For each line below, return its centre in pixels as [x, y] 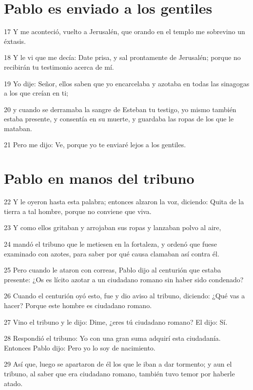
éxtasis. [15, 41]
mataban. [18, 128]
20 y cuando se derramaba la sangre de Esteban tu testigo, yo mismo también [120, 109]
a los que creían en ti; [36, 93]
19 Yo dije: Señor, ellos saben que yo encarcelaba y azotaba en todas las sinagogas [127, 83]
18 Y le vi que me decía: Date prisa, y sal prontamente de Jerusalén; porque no [122, 57]
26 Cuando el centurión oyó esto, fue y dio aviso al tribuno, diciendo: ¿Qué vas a [125, 296]
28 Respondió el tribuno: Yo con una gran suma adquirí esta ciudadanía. [112, 338]
